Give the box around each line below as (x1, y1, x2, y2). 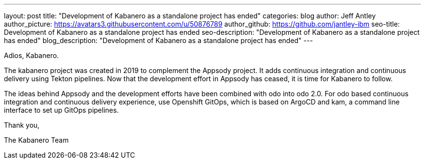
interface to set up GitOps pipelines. (4, 106, 119, 114)
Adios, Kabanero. (4, 51, 59, 59)
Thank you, (4, 121, 40, 129)
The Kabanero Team (4, 136, 69, 144)
